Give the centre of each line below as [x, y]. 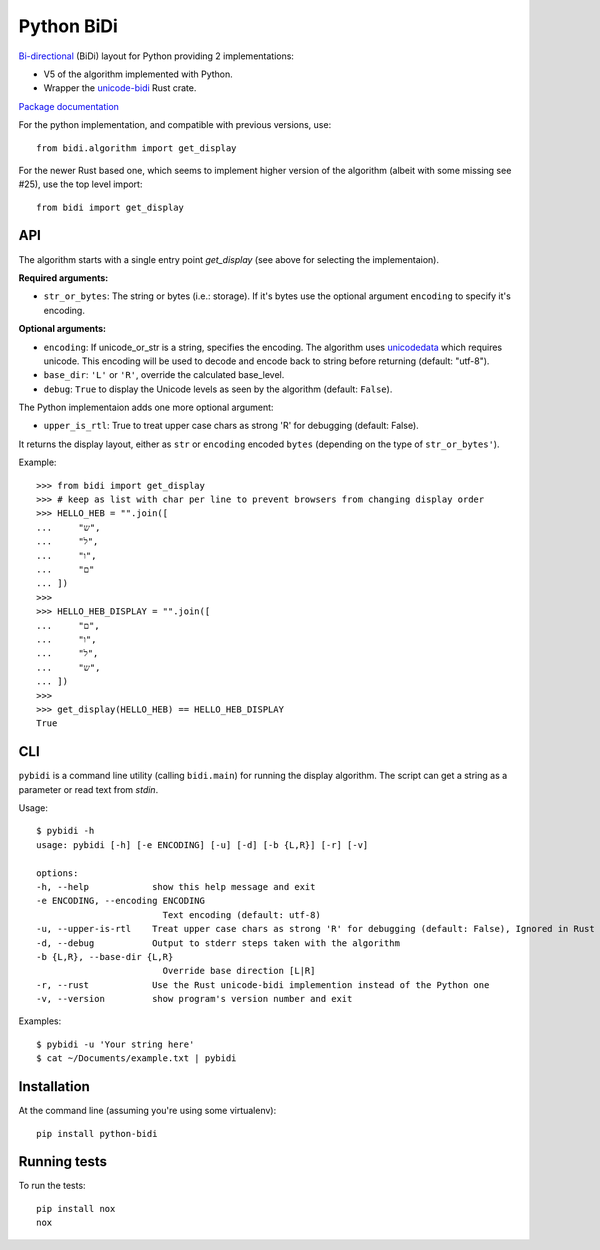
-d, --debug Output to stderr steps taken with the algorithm [218, 943]
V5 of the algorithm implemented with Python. [138, 74]
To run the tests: [52, 1186]
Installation [54, 1086]
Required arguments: [63, 277]
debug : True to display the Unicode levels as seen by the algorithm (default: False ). [218, 389]
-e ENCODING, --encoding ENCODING [120, 901]
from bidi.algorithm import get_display [136, 148]
